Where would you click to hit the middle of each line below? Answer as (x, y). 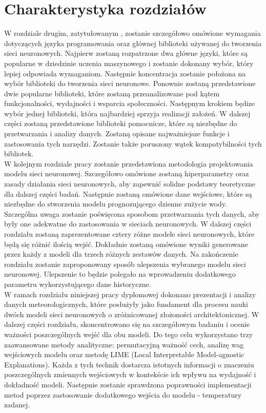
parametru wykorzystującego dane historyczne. (78, 284)
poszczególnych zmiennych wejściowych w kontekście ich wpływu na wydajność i (130, 374)
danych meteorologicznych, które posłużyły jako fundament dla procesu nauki (126, 304)
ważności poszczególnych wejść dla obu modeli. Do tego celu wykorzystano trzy (129, 334)
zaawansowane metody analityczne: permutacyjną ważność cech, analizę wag (124, 344)
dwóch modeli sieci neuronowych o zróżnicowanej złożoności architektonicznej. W (132, 314)
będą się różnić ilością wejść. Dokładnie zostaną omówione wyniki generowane (126, 244)
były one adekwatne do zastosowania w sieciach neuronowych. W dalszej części (128, 224)
